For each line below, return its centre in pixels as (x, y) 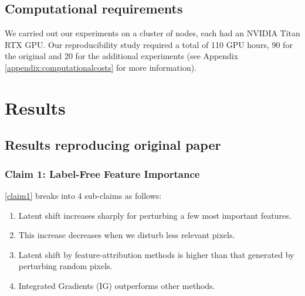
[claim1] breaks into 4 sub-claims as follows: (83, 195)
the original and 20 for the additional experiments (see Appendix (122, 56)
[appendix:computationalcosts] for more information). (101, 67)
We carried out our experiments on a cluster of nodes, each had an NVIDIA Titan (152, 33)
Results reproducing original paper (113, 145)
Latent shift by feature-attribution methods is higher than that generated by (156, 254)
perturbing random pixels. (65, 266)
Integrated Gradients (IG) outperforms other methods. (117, 285)
